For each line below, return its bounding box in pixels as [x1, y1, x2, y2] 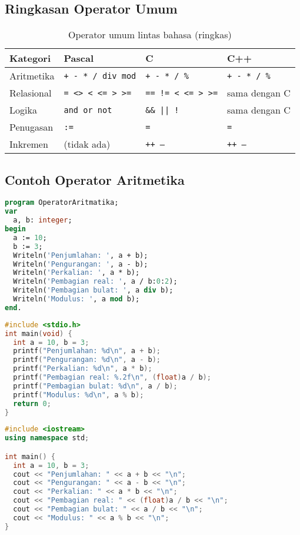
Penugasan [9, 120, 54, 134]
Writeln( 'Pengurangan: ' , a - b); [13, 260, 148, 268]
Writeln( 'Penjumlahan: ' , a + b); [13, 251, 148, 260]
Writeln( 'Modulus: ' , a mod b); [13, 295, 140, 304]
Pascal [64, 51, 94, 65]
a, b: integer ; [13, 216, 72, 225]
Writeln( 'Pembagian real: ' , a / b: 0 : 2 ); [13, 277, 178, 286]
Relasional [9, 86, 52, 100]
